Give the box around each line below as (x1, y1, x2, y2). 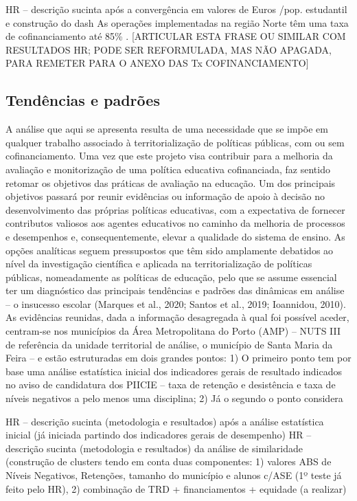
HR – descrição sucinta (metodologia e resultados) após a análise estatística (5, 414, 324, 428)
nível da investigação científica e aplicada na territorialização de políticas (5, 256, 312, 271)
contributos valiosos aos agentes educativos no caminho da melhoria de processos (5, 216, 345, 230)
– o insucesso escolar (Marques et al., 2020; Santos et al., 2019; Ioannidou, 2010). (5, 296, 346, 311)
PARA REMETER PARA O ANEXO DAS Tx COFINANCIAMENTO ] (5, 56, 309, 70)
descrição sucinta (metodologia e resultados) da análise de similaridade (5, 441, 303, 455)
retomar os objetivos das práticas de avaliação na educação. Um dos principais (5, 175, 336, 190)
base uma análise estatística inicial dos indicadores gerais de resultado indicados (5, 364, 343, 378)
